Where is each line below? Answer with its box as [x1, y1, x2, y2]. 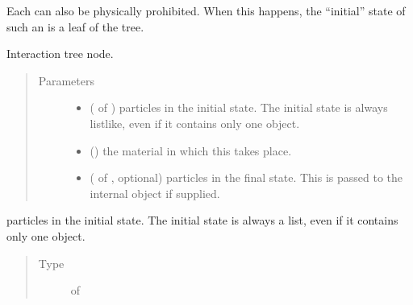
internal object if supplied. [90, 184, 220, 201]
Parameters [38, 72, 94, 89]
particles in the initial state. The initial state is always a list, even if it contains [6, 212, 398, 229]
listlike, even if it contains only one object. [90, 114, 300, 131]
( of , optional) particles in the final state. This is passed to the [90, 169, 403, 186]
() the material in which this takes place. [90, 142, 292, 159]
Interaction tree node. [6, 45, 114, 62]
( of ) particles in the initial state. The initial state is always [90, 99, 388, 116]
